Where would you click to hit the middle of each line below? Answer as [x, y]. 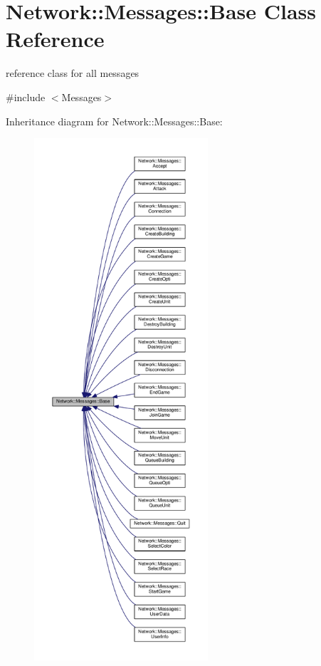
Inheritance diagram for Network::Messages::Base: [114, 121]
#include [26, 97]
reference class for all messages [73, 73]
